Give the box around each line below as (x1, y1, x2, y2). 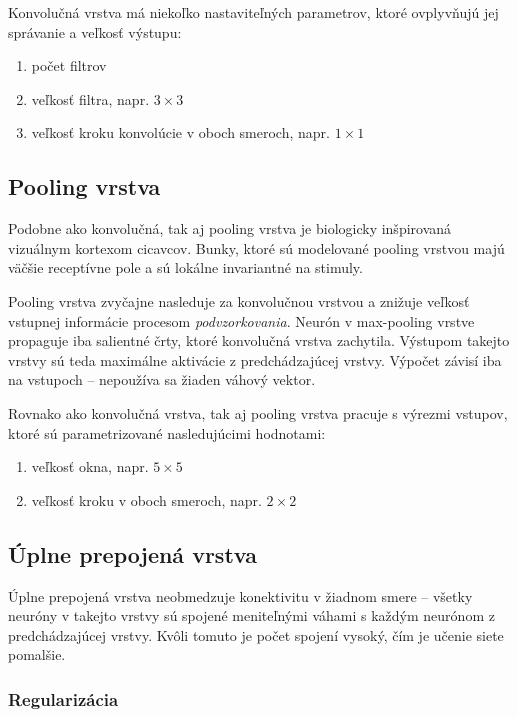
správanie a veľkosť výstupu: (8, 21, 182, 42)
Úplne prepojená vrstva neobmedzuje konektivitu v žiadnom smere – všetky (8, 585, 473, 606)
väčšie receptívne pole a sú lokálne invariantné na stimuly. (8, 257, 363, 278)
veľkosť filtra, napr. (31, 88, 150, 109)
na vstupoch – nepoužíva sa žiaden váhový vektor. (8, 369, 316, 390)
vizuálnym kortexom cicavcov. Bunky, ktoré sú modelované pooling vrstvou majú (8, 237, 505, 258)
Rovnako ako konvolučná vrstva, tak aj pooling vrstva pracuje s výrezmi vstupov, (8, 402, 508, 423)
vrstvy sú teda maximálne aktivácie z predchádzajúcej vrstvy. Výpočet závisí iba (8, 349, 502, 370)
